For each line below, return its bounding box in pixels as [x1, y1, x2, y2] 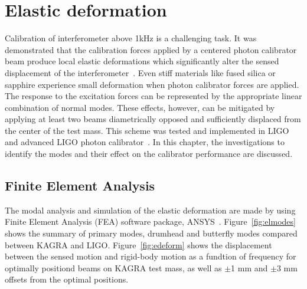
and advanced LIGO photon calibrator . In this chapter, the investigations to [5, 136, 285, 148]
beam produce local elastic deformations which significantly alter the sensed [5, 55, 279, 67]
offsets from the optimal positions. [5, 273, 129, 285]
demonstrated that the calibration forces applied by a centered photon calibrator [5, 43, 297, 55]
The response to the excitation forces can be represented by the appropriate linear [5, 90, 302, 102]
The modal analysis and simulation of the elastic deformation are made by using [5, 203, 296, 216]
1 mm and [231, 261, 268, 274]
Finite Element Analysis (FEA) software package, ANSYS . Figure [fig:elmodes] [5, 215, 296, 228]
